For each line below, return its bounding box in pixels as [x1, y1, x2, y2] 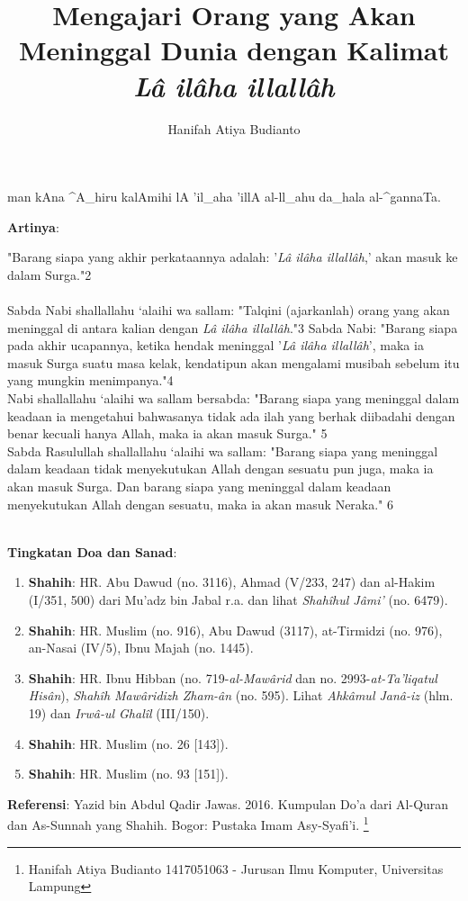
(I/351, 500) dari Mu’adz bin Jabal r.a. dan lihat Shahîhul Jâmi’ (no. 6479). [28, 590, 448, 608]
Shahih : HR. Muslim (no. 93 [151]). [28, 764, 229, 783]
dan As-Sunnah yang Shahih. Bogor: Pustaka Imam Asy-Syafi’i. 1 [7, 813, 369, 833]
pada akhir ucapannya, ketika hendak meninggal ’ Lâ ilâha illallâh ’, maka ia [7, 336, 424, 355]
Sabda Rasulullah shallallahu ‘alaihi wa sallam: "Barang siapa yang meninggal [7, 441, 438, 460]
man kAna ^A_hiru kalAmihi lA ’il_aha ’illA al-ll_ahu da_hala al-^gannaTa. [7, 187, 441, 206]
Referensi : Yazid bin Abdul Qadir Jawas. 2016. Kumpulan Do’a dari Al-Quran [7, 794, 449, 813]
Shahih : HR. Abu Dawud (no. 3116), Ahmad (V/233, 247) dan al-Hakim [28, 572, 436, 591]
